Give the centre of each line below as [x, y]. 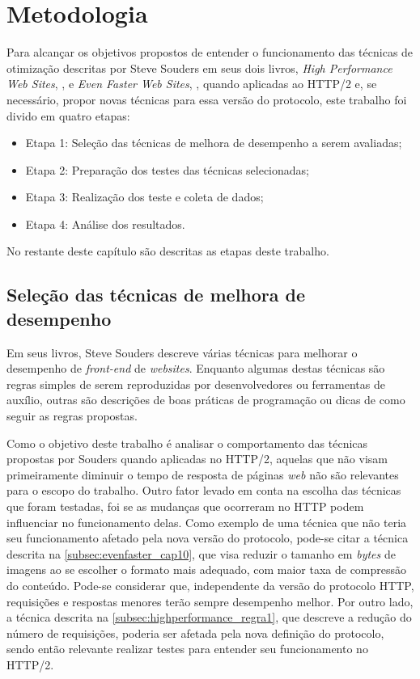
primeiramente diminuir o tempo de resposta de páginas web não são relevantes [203, 474]
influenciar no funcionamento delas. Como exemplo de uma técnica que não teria [207, 522]
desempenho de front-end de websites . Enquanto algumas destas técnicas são [196, 368]
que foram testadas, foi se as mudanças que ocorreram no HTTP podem [185, 506]
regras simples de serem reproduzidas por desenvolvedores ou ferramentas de [196, 384]
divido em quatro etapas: [68, 115]
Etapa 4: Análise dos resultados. [105, 224]
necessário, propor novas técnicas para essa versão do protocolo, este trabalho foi [207, 99]
